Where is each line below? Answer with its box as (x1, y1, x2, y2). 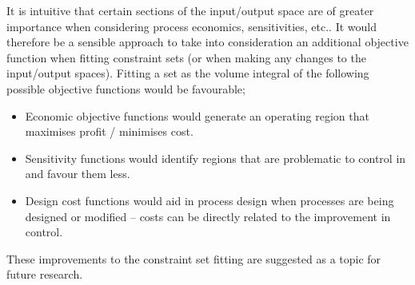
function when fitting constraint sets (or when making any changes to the (6, 49, 366, 65)
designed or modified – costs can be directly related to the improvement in (25, 208, 391, 224)
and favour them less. (25, 165, 130, 182)
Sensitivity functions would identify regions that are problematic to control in (25, 149, 406, 166)
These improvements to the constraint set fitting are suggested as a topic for (6, 250, 381, 267)
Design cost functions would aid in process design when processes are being (25, 192, 394, 208)
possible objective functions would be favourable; (6, 80, 245, 97)
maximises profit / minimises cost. (25, 123, 194, 140)
